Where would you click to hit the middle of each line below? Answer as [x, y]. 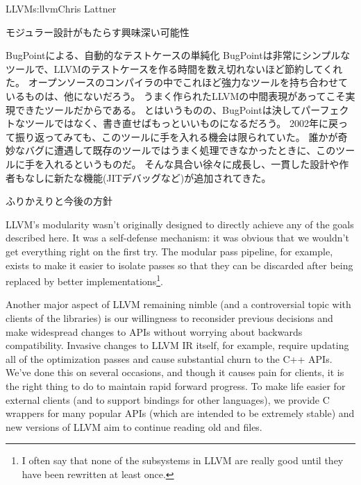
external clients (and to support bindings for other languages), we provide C [168, 399]
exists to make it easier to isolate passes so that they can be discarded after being [179, 265]
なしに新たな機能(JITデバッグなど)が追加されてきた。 [148, 177]
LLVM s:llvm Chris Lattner [61, 8]
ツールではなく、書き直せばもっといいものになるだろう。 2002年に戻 [181, 123]
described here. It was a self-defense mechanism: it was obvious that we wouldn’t [177, 238]
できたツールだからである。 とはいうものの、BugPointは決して [158, 109]
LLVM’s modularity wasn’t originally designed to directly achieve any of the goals [180, 224]
